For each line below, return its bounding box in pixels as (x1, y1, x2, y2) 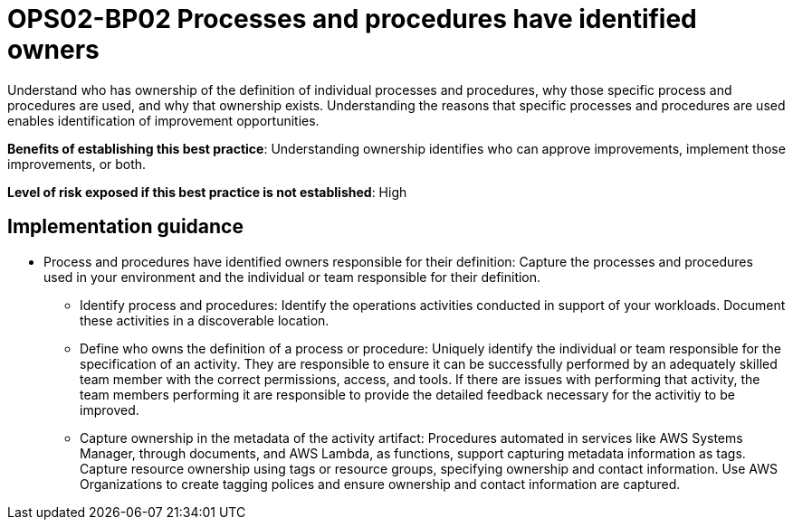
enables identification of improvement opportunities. (7, 112, 320, 128)
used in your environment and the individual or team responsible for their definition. (43, 268, 541, 285)
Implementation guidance (7, 215, 244, 239)
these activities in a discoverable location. (80, 312, 330, 328)
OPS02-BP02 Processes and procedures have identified (7, 4, 697, 34)
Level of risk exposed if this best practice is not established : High (7, 184, 407, 200)
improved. (80, 401, 139, 418)
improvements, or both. (7, 155, 147, 172)
